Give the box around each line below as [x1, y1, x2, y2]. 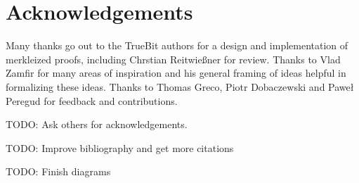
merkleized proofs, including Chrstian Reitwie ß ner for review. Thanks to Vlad [6, 51, 341, 66]
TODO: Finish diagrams [6, 164, 111, 179]
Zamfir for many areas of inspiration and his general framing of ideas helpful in [6, 65, 346, 80]
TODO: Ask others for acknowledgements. [6, 117, 188, 132]
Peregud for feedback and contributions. [6, 93, 178, 108]
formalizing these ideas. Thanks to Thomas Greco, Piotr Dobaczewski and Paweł [6, 79, 354, 94]
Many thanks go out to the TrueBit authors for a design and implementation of [6, 38, 348, 53]
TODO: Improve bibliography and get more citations [6, 140, 234, 155]
